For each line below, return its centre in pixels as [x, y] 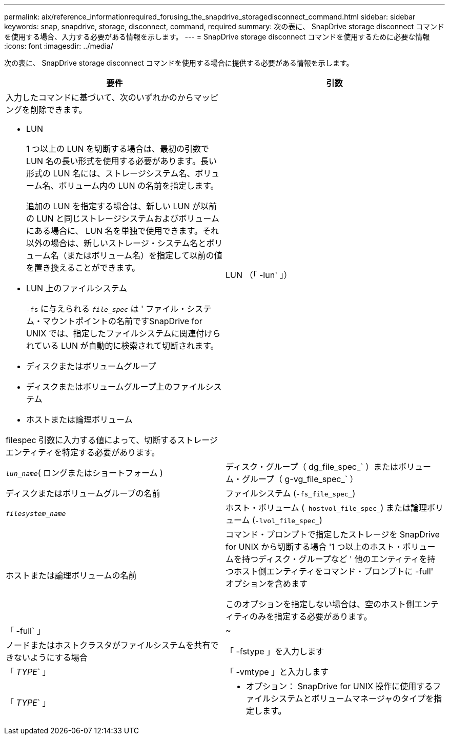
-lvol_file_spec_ [287, 521]
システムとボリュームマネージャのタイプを [352, 698]
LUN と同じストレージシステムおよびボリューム [128, 218]
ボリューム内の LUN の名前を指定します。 [139, 186]
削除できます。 [59, 110]
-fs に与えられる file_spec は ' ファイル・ [107, 309]
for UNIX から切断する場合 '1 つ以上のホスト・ [314, 547]
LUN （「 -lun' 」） [259, 275]
